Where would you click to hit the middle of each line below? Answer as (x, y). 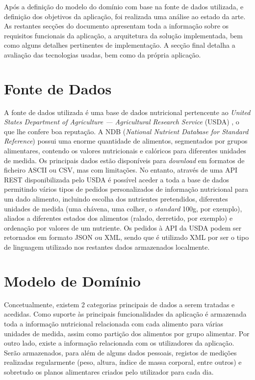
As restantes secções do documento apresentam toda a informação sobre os (116, 26)
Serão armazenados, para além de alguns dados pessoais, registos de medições (120, 352)
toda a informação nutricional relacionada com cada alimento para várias (114, 323)
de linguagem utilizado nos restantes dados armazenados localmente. (107, 247)
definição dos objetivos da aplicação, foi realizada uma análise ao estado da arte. (125, 16)
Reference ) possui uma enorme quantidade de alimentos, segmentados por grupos (126, 141)
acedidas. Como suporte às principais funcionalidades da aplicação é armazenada (125, 314)
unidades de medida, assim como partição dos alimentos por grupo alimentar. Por (127, 333)
